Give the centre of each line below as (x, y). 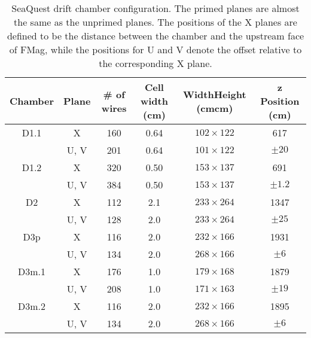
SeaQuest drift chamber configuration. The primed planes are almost (155, 8)
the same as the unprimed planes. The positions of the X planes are (155, 22)
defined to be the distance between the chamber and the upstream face (155, 36)
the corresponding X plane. (155, 63)
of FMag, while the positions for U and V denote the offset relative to (155, 49)
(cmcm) (215, 108)
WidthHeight (214, 94)
